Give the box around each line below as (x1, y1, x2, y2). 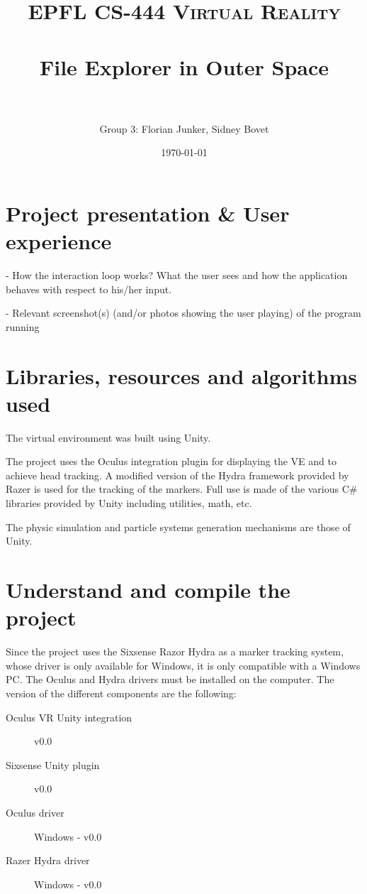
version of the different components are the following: (6, 685, 237, 700)
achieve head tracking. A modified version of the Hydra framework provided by (6, 467, 349, 482)
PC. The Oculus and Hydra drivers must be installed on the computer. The (6, 672, 334, 687)
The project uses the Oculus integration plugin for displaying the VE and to (6, 454, 337, 469)
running (6, 319, 40, 334)
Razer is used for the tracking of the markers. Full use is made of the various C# (6, 481, 358, 496)
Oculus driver (6, 805, 64, 819)
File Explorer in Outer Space (39, 52, 329, 81)
